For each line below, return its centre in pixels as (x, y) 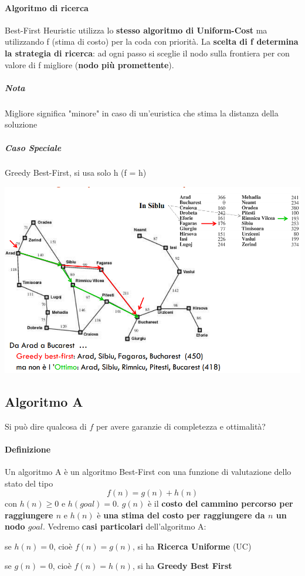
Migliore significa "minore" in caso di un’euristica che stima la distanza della (142, 113)
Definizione (28, 449)
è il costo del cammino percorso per (220, 503)
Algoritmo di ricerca (47, 7)
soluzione (21, 124)
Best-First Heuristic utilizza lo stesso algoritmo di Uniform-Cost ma (136, 30)
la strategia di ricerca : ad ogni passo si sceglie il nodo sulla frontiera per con (147, 53)
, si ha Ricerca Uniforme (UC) (192, 546)
